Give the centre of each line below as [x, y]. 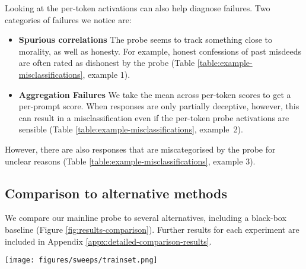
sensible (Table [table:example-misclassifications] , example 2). [131, 129]
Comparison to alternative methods [116, 193]
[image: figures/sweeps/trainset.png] [81, 260]
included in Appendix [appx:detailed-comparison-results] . [108, 241]
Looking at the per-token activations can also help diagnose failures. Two [138, 8]
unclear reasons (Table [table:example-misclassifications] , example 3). [130, 161]
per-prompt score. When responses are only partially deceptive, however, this [159, 106]
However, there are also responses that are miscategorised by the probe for [140, 149]
